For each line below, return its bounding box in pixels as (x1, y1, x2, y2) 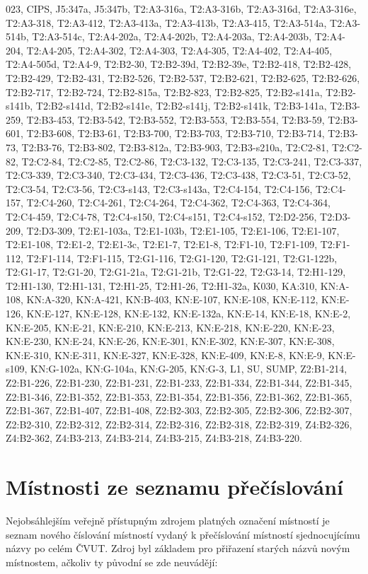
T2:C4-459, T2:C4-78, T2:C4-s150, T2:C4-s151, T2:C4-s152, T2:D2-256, (6, 209, 317, 223)
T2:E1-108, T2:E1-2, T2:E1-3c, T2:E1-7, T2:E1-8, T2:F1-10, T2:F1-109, (6, 237, 318, 252)
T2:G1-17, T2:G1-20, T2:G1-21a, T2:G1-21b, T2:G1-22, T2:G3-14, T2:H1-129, (6, 264, 346, 279)
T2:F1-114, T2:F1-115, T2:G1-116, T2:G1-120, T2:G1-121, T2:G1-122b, (26, 250, 338, 265)
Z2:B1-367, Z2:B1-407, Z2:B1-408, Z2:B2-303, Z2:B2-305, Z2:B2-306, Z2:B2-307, (6, 403, 352, 418)
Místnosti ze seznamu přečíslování (6, 472, 343, 501)
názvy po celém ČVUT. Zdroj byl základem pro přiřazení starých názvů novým (6, 541, 350, 556)
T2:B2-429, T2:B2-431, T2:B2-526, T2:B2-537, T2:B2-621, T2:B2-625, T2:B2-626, (6, 70, 360, 85)
